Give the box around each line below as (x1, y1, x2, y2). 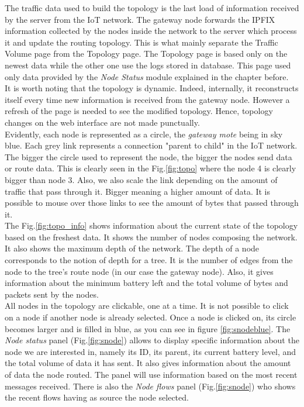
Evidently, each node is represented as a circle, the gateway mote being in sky (5, 127, 283, 140)
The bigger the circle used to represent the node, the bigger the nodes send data (5, 150, 292, 163)
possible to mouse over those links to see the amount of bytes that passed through (5, 196, 299, 209)
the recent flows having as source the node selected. (5, 391, 189, 403)
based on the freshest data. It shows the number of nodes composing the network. (5, 230, 298, 243)
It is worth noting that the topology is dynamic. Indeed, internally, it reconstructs (5, 82, 299, 94)
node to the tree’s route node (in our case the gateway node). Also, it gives (5, 265, 274, 277)
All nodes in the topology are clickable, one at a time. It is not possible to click (5, 299, 289, 312)
